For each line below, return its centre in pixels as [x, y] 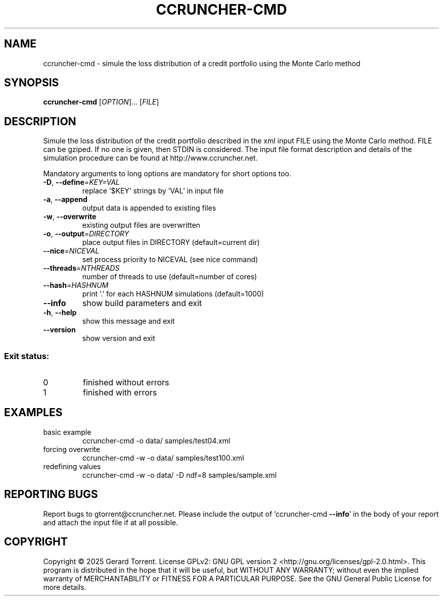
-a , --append [65, 199]
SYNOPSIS [32, 83]
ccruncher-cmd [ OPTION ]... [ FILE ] [101, 102]
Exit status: [27, 356]
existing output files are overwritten [141, 225]
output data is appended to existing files [149, 208]
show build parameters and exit [142, 303]
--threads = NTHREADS [81, 268]
